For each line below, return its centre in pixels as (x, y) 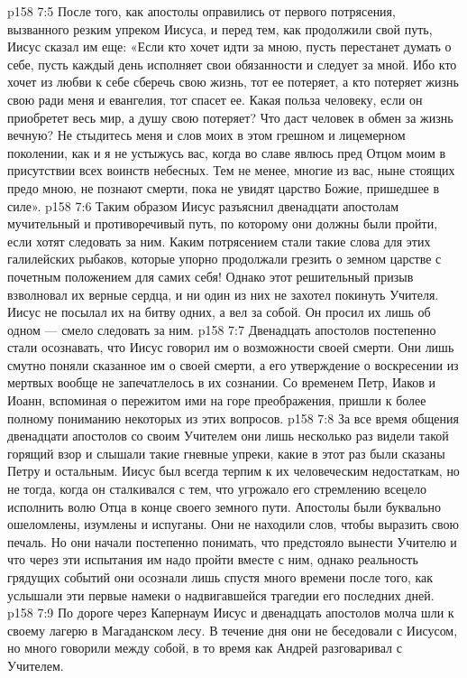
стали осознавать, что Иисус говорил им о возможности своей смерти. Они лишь (231, 347)
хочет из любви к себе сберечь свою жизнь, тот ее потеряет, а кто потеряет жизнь (233, 82)
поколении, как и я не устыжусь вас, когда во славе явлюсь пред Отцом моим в (227, 152)
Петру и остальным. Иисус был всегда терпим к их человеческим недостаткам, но (233, 471)
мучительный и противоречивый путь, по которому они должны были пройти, (223, 223)
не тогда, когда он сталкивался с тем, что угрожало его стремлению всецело (217, 489)
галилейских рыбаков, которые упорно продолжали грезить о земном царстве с (224, 259)
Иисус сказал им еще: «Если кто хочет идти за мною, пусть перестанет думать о (229, 46)
